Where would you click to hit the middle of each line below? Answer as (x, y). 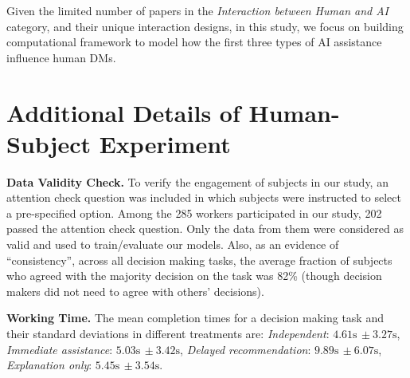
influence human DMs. (61, 57)
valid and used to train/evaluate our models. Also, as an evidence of (173, 244)
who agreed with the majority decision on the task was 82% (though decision (194, 276)
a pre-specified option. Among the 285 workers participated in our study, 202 (194, 213)
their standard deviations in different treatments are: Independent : (168, 334)
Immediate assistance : (60, 349)
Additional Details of (123, 112)
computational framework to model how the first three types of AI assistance (194, 42)
